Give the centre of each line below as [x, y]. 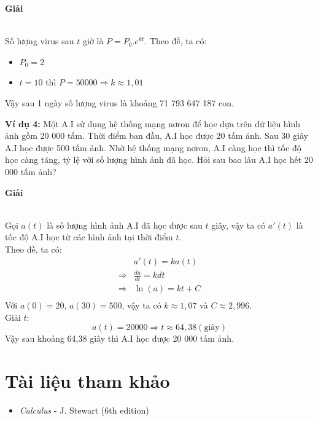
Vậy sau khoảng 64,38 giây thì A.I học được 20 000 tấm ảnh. [120, 338]
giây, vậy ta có [238, 225]
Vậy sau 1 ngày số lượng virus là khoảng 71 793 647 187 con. [119, 102]
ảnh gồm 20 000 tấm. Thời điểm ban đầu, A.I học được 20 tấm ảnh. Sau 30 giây [157, 136]
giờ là [93, 41]
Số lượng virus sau [40, 41]
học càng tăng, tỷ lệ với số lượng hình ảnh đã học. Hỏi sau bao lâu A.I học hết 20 [159, 159]
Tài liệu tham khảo [87, 380]
